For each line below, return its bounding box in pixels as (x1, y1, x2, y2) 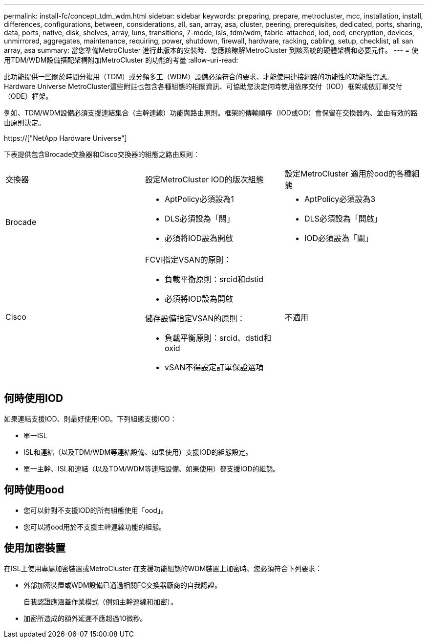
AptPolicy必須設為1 (164, 194, 234, 204)
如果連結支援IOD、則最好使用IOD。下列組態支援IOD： (4, 414, 177, 423)
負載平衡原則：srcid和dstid (164, 274, 264, 284)
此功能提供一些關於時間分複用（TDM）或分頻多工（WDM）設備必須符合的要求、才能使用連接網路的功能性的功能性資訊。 (4, 72, 393, 81)
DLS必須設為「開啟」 (304, 214, 382, 223)
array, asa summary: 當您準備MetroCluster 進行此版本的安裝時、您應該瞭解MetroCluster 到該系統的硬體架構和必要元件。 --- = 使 (4, 46, 419, 54)
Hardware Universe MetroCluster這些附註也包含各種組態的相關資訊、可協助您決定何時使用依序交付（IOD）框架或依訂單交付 (4, 82, 403, 90)
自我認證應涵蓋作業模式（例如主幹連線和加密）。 (23, 597, 177, 606)
